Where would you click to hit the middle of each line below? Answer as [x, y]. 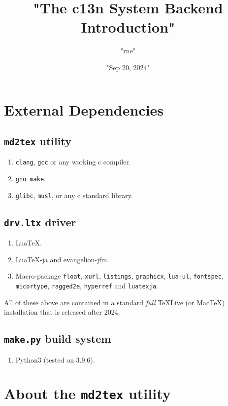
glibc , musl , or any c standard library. [74, 195]
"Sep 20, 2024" [128, 67]
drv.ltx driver [40, 222]
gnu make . [31, 179]
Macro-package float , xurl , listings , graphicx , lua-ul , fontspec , [119, 276]
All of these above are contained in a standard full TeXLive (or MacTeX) [114, 302]
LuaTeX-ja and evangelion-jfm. [62, 259]
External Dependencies [84, 109]
